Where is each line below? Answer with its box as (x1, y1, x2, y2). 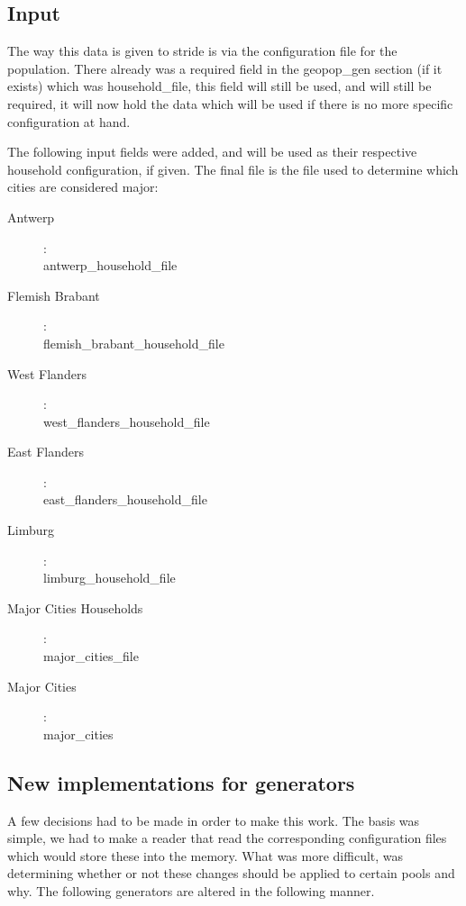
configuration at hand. (7, 112, 131, 131)
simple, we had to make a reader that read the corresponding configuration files (7, 829, 447, 847)
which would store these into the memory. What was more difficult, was (7, 846, 404, 865)
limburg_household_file (43, 568, 176, 587)
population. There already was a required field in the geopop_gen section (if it (7, 59, 443, 77)
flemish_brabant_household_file (43, 333, 224, 352)
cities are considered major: (7, 177, 159, 196)
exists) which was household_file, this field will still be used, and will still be (7, 77, 432, 95)
